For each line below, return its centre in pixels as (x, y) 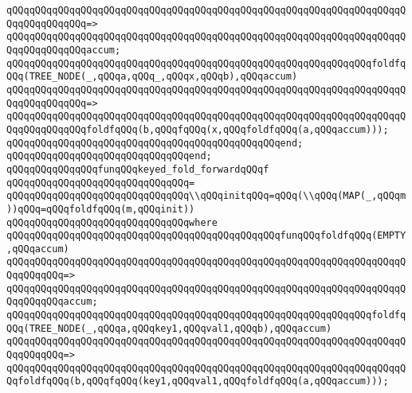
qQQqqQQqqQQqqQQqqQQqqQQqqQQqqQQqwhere (112, 222)
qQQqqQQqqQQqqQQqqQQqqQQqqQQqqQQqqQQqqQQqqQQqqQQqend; (155, 143)
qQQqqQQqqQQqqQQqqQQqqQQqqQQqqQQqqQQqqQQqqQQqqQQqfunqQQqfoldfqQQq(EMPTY (206, 236)
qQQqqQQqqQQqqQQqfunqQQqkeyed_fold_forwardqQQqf (138, 169)
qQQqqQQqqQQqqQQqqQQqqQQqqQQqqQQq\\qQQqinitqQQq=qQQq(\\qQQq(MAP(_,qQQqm (206, 196)
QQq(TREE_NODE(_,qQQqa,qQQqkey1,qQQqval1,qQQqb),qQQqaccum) (169, 328)
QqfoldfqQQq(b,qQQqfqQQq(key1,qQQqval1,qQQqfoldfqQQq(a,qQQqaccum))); (198, 381)
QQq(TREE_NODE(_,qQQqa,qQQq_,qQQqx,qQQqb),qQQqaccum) (152, 77)
